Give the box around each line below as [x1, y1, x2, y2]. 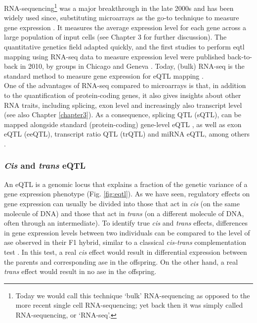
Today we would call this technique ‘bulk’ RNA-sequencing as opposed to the [15, 290, 250, 300]
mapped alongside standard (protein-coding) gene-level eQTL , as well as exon [4, 119, 242, 129]
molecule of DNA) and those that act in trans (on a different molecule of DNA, [4, 208, 244, 218]
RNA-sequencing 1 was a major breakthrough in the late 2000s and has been [4, 1, 234, 13]
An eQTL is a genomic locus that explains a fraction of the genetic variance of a [4, 179, 248, 189]
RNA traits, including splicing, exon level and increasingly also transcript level [4, 99, 242, 110]
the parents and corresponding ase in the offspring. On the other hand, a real [4, 256, 238, 267]
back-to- [227, 51, 253, 61]
